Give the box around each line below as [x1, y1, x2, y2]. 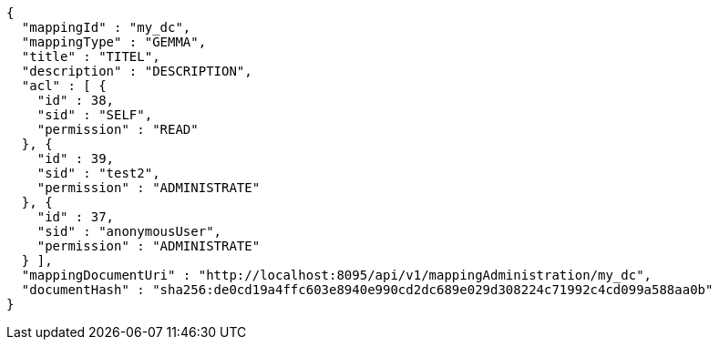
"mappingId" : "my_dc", [21, 20, 191, 35]
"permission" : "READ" [36, 122, 199, 137]
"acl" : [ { [21, 78, 107, 93]
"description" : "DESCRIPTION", [21, 64, 252, 78]
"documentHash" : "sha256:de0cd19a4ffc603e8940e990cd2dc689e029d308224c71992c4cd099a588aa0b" [21, 282, 714, 297]
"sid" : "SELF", [36, 107, 153, 122]
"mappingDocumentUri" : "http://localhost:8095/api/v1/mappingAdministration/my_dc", [21, 268, 652, 282]
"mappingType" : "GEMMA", [21, 35, 207, 49]
